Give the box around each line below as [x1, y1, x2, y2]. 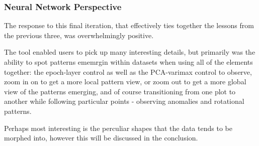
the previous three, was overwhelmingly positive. [4, 30, 154, 40]
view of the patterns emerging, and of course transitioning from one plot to [4, 86, 236, 96]
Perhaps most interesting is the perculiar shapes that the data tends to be [4, 122, 232, 133]
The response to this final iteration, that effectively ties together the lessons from [4, 20, 254, 31]
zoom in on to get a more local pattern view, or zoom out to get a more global [4, 76, 246, 87]
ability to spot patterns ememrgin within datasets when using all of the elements [4, 57, 253, 67]
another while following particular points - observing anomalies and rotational [4, 96, 244, 106]
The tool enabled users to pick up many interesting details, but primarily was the [4, 47, 255, 57]
